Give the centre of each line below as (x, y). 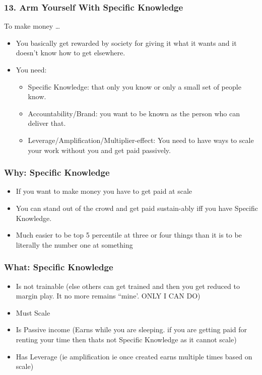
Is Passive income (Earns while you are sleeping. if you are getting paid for (132, 329)
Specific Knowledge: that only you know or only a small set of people (135, 86)
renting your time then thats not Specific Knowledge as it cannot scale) (126, 339)
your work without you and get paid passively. (99, 150)
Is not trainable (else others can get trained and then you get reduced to (128, 286)
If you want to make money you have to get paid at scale (104, 191)
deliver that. (47, 123)
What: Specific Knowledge (59, 267)
